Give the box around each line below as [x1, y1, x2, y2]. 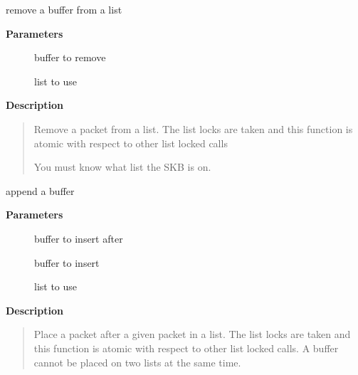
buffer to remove [34, 50, 106, 65]
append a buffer [6, 183, 75, 198]
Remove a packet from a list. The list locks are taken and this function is [33, 121, 353, 136]
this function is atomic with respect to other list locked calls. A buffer [33, 340, 339, 355]
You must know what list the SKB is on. [33, 159, 211, 174]
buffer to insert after [34, 231, 123, 245]
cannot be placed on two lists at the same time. [33, 354, 241, 369]
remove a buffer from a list [6, 2, 122, 16]
